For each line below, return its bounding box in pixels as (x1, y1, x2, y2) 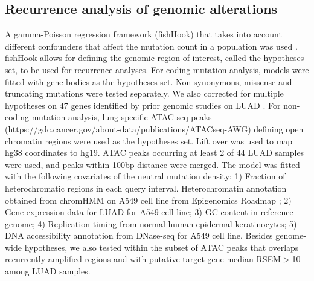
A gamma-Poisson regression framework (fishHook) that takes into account (5, 28, 282, 40)
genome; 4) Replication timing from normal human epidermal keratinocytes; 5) (5, 217, 297, 230)
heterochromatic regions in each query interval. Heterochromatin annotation (5, 181, 287, 194)
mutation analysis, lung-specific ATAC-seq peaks (31, 111, 212, 123)
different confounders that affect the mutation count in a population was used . (5, 39, 298, 52)
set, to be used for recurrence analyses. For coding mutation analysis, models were (5, 63, 309, 76)
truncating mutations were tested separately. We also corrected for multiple (5, 87, 284, 100)
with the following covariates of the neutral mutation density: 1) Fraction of (5, 170, 286, 182)
